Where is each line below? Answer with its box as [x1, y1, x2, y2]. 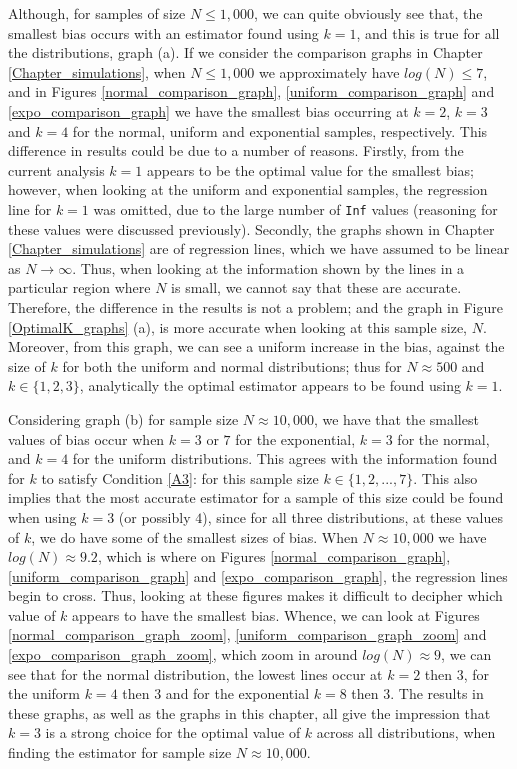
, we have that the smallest [313, 408, 479, 429]
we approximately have [259, 61, 400, 82]
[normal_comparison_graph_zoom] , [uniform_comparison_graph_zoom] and [8, 624, 487, 645]
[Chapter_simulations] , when [8, 61, 186, 82]
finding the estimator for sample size [8, 742, 232, 763]
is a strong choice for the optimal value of [45, 722, 301, 743]
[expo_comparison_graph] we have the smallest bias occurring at [8, 100, 409, 121]
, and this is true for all [356, 22, 500, 43]
